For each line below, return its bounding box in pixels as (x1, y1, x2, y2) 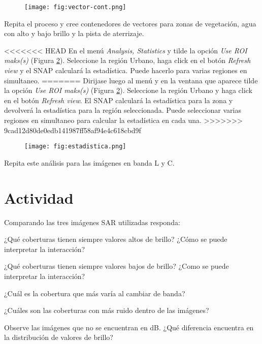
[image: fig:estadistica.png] (24, 143, 126, 150)
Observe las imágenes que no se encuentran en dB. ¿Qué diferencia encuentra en (4, 322, 254, 332)
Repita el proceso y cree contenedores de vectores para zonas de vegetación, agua (4, 18, 256, 28)
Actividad (4, 187, 74, 208)
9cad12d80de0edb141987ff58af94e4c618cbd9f (4, 124, 141, 135)
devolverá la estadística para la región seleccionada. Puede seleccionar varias (4, 105, 242, 115)
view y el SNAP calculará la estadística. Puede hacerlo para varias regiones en (4, 65, 247, 76)
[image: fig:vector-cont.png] (24, 4, 126, 11)
